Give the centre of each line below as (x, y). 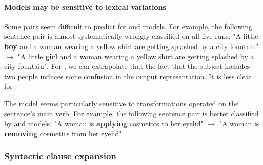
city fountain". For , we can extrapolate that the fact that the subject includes (127, 66)
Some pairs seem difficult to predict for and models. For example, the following (128, 26)
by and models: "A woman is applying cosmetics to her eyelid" (104, 123)
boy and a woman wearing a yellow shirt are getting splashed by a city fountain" (131, 46)
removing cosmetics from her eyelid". (64, 133)
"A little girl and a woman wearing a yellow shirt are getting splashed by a (136, 56)
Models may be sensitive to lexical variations (85, 6)
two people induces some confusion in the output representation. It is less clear (128, 76)
